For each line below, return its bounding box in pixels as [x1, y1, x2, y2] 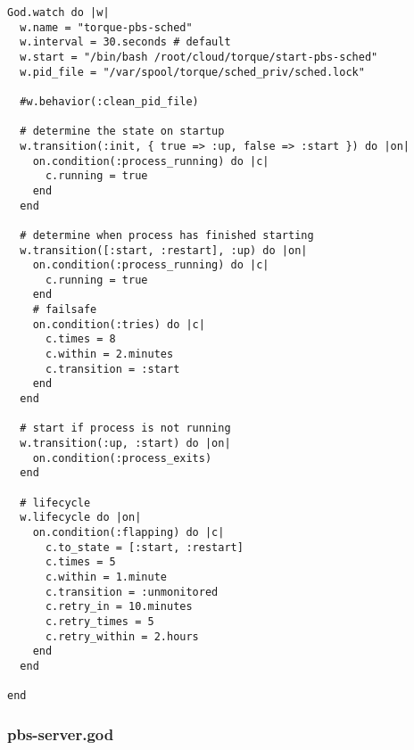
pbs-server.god [7, 722, 114, 745]
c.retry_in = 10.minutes [45, 600, 193, 614]
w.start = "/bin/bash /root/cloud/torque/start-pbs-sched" [20, 50, 378, 63]
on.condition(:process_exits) [32, 451, 212, 465]
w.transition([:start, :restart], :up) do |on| [20, 243, 308, 257]
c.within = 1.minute [45, 570, 167, 583]
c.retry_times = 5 [45, 614, 154, 628]
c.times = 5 [45, 556, 116, 569]
